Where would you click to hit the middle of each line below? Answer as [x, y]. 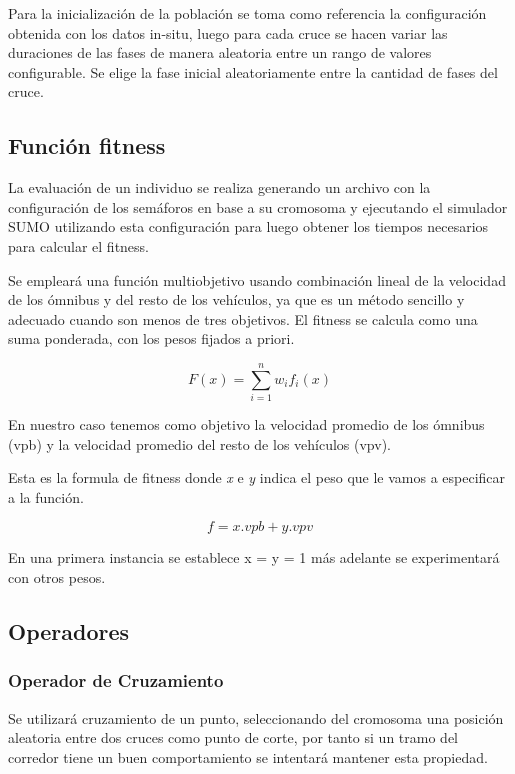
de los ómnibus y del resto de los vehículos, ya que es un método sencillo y [236, 299]
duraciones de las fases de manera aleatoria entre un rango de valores [220, 52]
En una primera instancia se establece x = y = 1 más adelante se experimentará [254, 557]
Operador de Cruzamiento [116, 680]
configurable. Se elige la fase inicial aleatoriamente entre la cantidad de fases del [253, 71]
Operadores [69, 631]
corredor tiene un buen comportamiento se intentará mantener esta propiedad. [248, 756]
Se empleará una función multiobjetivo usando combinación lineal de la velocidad [257, 279]
